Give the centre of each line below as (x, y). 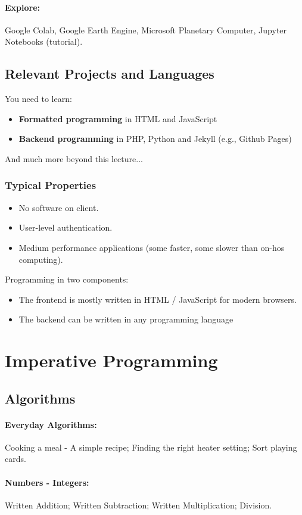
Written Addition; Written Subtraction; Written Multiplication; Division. (138, 505)
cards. (15, 459)
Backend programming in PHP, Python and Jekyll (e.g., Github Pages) (155, 139)
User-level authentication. (66, 227)
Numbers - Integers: (47, 482)
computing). (41, 259)
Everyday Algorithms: (51, 424)
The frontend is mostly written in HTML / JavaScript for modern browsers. (158, 299)
